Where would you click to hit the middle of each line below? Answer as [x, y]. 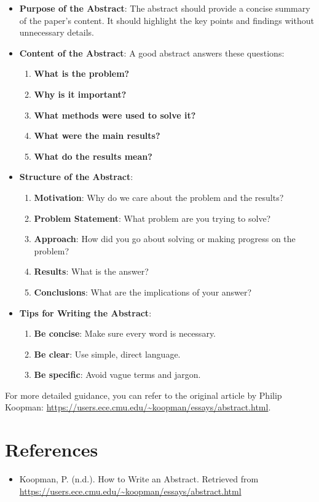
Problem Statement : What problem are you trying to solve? [152, 218]
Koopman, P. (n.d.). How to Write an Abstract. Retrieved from [139, 479]
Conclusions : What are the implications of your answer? [143, 292]
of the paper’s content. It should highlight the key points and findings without [167, 20]
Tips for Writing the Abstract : [85, 312]
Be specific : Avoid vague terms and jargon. [117, 375]
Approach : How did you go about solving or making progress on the [165, 239]
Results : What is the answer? [91, 271]
